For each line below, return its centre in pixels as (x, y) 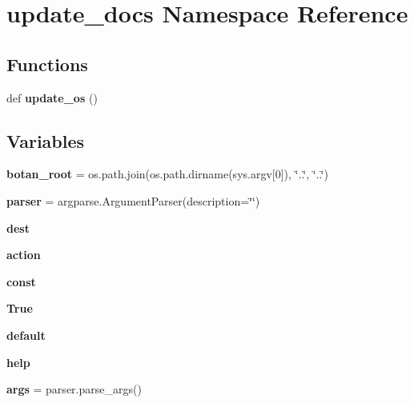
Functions (47, 64)
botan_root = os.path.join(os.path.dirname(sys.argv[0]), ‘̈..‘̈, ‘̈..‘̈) (167, 174)
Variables (46, 140)
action (24, 255)
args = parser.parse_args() (74, 389)
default (26, 335)
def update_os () (52, 97)
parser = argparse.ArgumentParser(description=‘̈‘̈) (133, 200)
